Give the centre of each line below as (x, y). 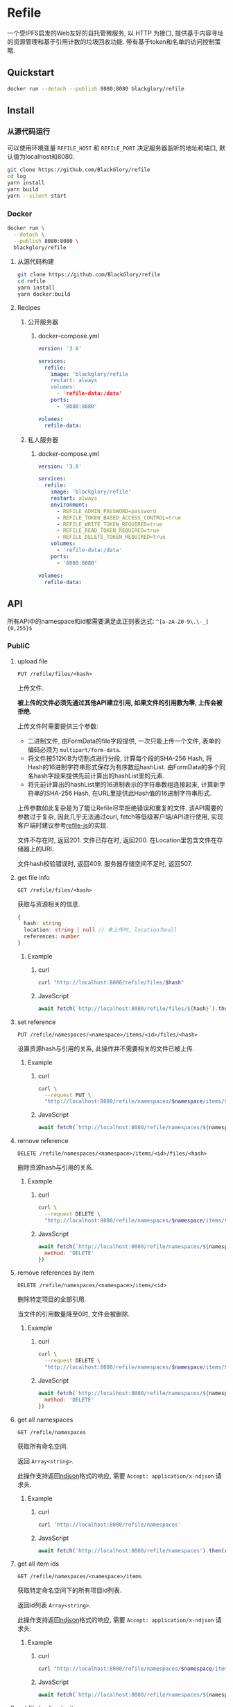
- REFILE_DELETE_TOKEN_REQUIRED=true (111, 537)
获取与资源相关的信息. (49, 904)
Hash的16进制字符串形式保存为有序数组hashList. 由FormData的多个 (123, 766)
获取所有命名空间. (42, 1446)
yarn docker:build (44, 294)
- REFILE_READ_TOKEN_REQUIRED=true (108, 530)
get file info (33, 877)
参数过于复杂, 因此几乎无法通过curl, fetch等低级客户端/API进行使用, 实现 (120, 817)
